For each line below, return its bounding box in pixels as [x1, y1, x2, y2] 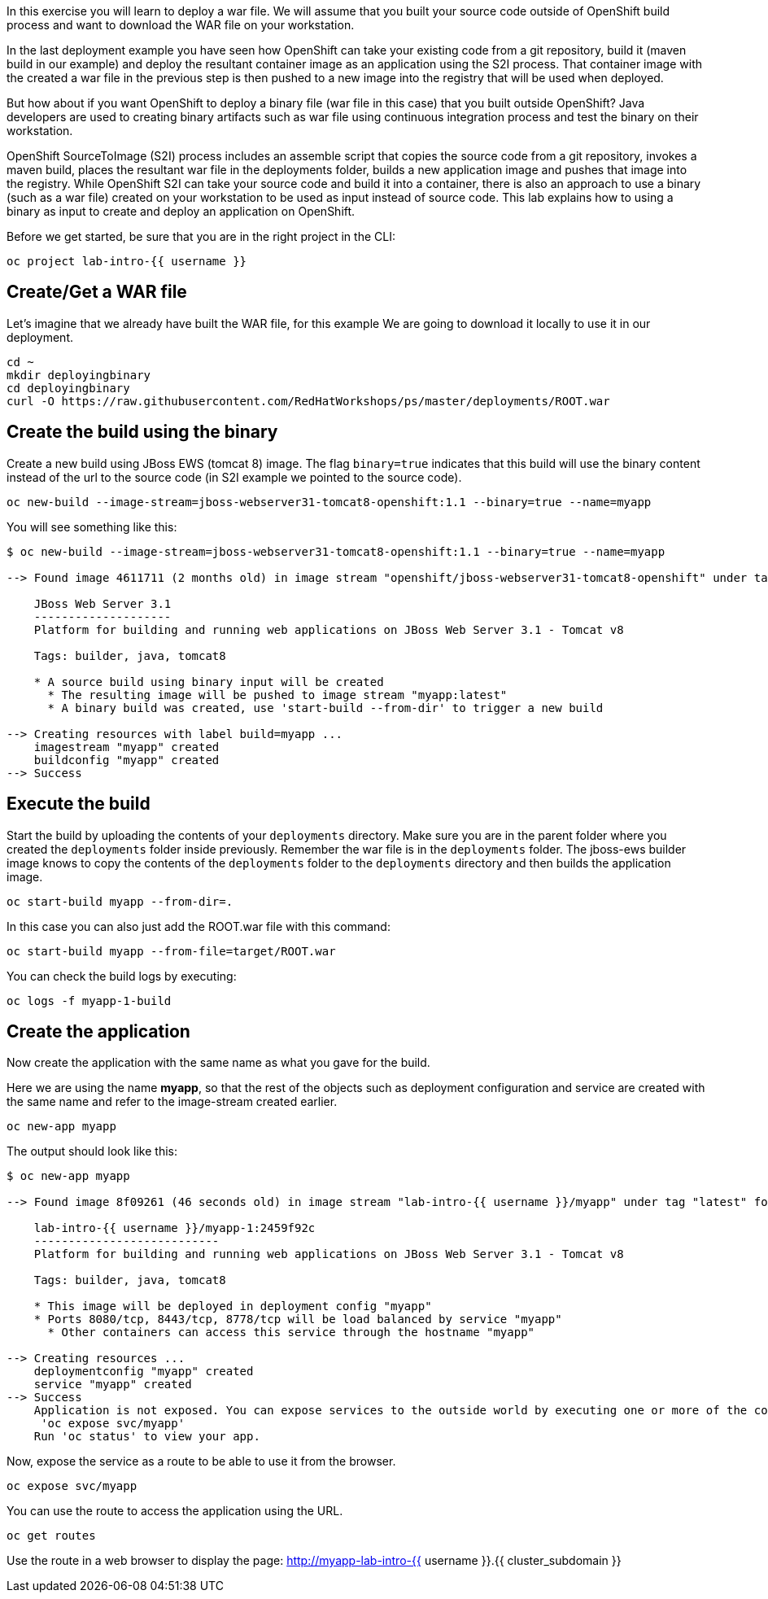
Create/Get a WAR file [7, 282, 187, 303]
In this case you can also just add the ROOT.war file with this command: [7, 919, 391, 933]
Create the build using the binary [7, 422, 278, 443]
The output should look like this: [7, 1144, 177, 1159]
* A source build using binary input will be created [33, 675, 384, 688]
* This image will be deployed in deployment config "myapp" [33, 1300, 432, 1313]
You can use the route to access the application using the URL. [7, 1504, 343, 1518]
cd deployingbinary [7, 381, 130, 395]
